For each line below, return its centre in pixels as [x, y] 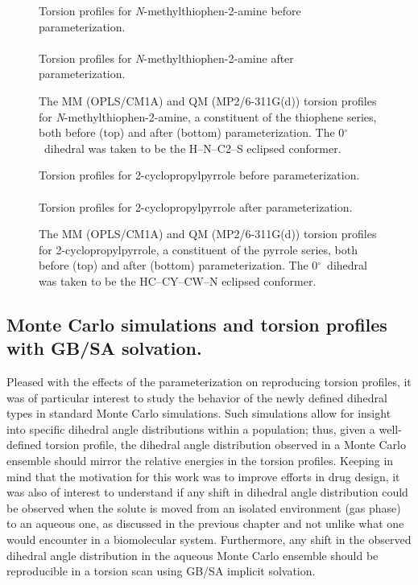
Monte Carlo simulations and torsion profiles [197, 324]
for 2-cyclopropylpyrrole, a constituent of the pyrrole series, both [199, 249]
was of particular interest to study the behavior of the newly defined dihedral [197, 397]
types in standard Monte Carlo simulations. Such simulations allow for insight [199, 413]
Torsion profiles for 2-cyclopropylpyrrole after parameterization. [196, 206]
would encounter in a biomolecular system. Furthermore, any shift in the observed [209, 540]
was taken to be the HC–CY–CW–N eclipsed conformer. [178, 280]
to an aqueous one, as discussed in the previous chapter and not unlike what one [205, 523]
